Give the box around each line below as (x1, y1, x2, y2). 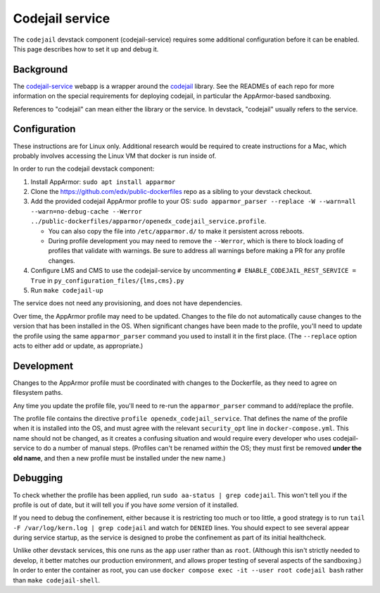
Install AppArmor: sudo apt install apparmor (30, 177, 176, 186)
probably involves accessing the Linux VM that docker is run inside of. (13, 152, 217, 160)
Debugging (13, 472, 63, 484)
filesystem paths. (13, 389, 63, 397)
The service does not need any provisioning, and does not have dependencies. (13, 299, 243, 307)
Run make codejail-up (30, 286, 103, 294)
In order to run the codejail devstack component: (13, 164, 155, 173)
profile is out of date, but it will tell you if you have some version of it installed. (13, 501, 239, 509)
